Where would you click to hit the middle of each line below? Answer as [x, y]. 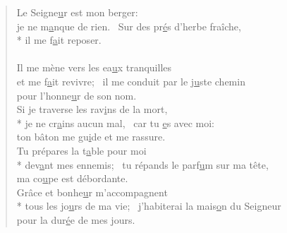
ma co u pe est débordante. [72, 178]
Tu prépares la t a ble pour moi [81, 150]
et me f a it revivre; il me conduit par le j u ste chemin [131, 81]
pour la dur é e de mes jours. [76, 219]
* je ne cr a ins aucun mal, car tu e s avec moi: [115, 123]
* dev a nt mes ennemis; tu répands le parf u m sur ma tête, [142, 164]
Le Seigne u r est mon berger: [77, 12]
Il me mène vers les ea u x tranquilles [94, 67]
